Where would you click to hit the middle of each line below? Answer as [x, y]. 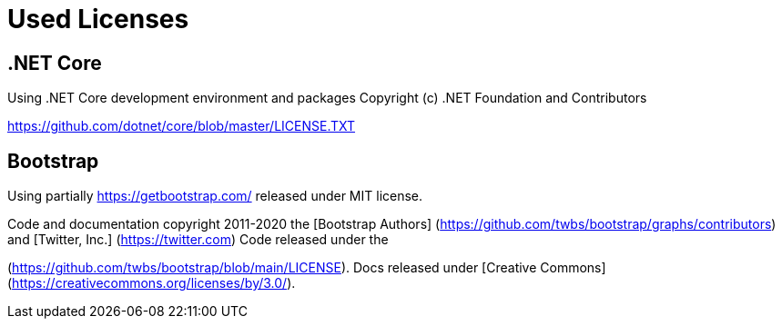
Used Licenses [98, 19]
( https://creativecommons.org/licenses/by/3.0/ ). [152, 283]
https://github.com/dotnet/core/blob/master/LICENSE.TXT [182, 126]
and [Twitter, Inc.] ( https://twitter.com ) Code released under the [198, 240]
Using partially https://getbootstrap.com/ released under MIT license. [215, 196]
